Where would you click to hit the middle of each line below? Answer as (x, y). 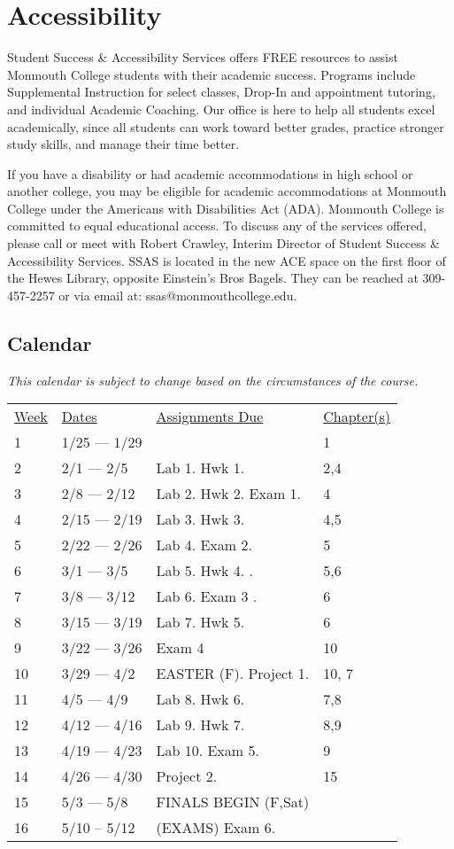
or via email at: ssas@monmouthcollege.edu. (178, 295)
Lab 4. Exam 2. (204, 545)
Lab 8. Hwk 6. (200, 699)
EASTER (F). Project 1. (233, 674)
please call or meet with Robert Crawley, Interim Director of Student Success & (223, 243)
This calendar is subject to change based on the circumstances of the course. (213, 380)
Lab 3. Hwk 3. (200, 519)
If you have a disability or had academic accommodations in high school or (210, 173)
